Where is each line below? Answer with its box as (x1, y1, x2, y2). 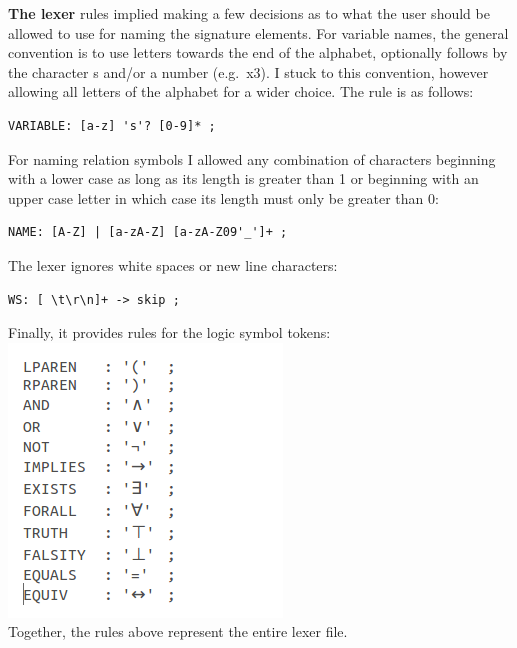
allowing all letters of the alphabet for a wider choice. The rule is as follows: (8, 81, 474, 102)
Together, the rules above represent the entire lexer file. (8, 621, 348, 642)
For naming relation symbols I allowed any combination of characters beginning (8, 148, 496, 169)
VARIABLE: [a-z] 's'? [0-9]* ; (8, 118, 216, 133)
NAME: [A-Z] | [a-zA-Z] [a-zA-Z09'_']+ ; (8, 225, 288, 240)
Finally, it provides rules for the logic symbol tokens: (8, 322, 331, 343)
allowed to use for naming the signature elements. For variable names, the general (8, 22, 509, 43)
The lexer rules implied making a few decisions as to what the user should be (8, 3, 490, 23)
